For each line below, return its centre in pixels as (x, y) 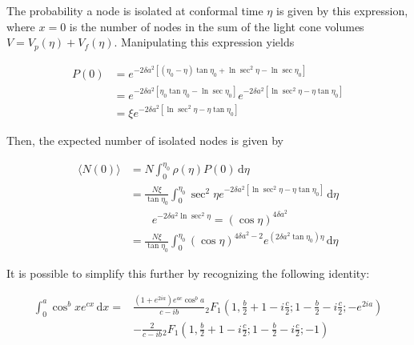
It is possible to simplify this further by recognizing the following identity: (188, 273)
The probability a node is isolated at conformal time (135, 10)
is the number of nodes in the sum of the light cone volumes (217, 26)
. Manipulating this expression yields (204, 42)
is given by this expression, (342, 10)
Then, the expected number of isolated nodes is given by (145, 140)
